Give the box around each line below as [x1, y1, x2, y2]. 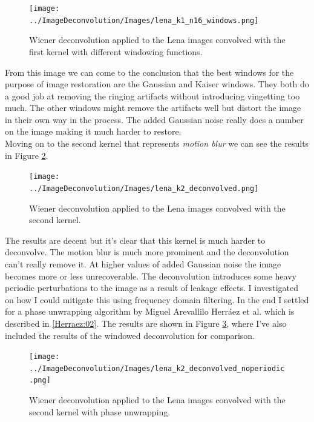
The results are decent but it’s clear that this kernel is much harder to [5, 233, 266, 246]
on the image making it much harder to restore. [5, 125, 182, 138]
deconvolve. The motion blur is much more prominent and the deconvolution [5, 246, 289, 258]
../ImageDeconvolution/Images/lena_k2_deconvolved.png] [29, 184, 259, 193]
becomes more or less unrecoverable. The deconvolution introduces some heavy [5, 269, 296, 282]
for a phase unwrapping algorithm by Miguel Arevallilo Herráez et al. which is [5, 305, 295, 318]
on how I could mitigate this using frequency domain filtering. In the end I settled [5, 293, 309, 306]
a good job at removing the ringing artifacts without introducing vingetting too [5, 89, 300, 102]
